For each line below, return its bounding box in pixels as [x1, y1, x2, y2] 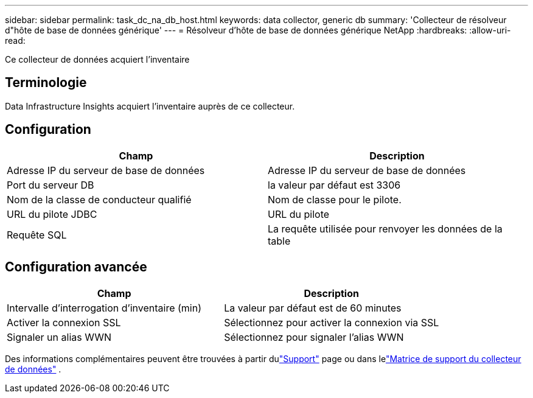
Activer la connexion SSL [7, 316, 121, 329]
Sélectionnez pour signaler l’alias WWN [224, 330, 404, 343]
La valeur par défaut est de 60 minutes [224, 301, 402, 314]
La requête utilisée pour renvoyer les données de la [268, 222, 503, 235]
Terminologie [5, 75, 87, 91]
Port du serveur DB [7, 178, 94, 191]
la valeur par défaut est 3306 [268, 178, 401, 191]
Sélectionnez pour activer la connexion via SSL [224, 316, 439, 329]
